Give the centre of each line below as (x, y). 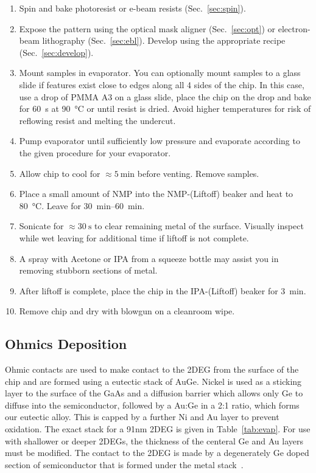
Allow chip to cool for (60, 173)
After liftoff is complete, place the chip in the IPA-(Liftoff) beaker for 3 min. (163, 290)
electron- (294, 28)
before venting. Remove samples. (198, 173)
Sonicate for (41, 226)
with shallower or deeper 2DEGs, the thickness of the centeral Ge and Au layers (154, 440)
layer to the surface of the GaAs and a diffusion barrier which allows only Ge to (154, 393)
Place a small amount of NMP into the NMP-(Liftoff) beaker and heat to (156, 194)
